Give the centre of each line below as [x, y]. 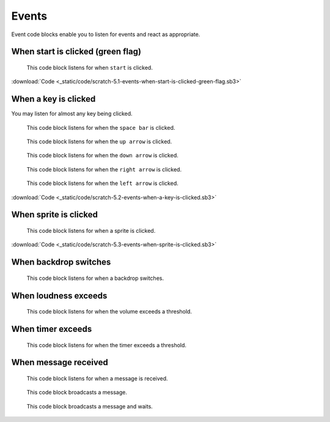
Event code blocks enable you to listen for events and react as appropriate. [106, 34]
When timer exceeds [52, 329]
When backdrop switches [61, 262]
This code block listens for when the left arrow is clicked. [102, 183]
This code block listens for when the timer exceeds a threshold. [106, 345]
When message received [60, 362]
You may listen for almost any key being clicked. [72, 114]
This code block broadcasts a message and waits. [90, 406]
